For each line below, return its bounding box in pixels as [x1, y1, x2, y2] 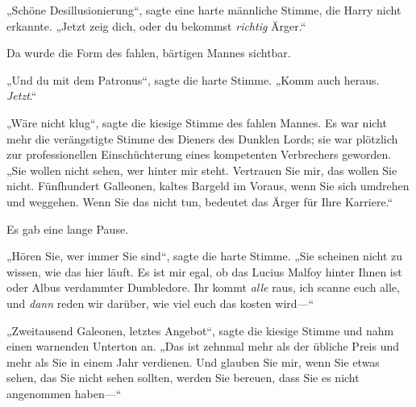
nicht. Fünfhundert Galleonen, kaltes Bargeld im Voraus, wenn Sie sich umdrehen [6, 177, 410, 194]
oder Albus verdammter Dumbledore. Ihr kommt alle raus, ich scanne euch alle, [6, 279, 400, 296]
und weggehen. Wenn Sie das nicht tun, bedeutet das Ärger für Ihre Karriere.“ [6, 193, 393, 210]
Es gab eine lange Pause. [6, 220, 129, 237]
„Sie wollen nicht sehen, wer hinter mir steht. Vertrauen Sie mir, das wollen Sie [6, 161, 397, 178]
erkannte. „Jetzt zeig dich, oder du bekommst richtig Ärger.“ [6, 17, 306, 34]
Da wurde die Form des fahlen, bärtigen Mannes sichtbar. [6, 44, 291, 61]
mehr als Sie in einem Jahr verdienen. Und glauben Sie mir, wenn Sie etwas [6, 353, 380, 370]
